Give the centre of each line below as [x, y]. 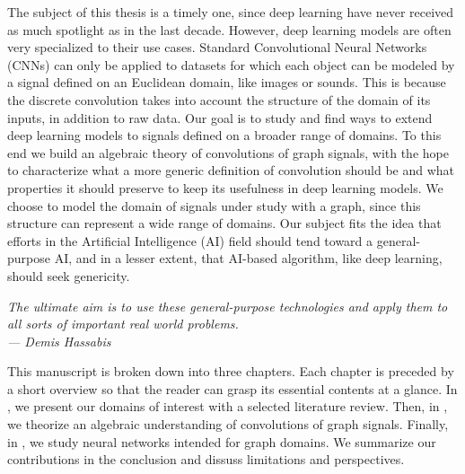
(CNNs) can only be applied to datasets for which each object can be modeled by [231, 64]
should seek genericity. [69, 275]
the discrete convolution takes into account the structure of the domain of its [219, 99]
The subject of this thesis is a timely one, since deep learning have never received [231, 12]
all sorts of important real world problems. [123, 324]
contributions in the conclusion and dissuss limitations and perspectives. [206, 459]
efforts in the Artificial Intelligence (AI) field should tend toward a [190, 240]
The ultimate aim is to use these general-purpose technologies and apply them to [228, 306]
